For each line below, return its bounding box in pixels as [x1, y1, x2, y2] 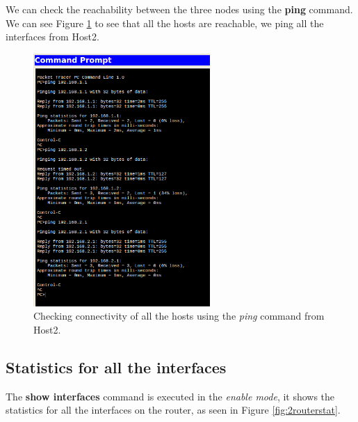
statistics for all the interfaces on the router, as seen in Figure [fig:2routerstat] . [6, 403, 341, 417]
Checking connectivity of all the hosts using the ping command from [33, 308, 325, 323]
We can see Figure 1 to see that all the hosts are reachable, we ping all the [6, 15, 324, 30]
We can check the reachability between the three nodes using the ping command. [6, 2, 353, 16]
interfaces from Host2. [6, 29, 99, 44]
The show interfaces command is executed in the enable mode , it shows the [6, 389, 335, 403]
